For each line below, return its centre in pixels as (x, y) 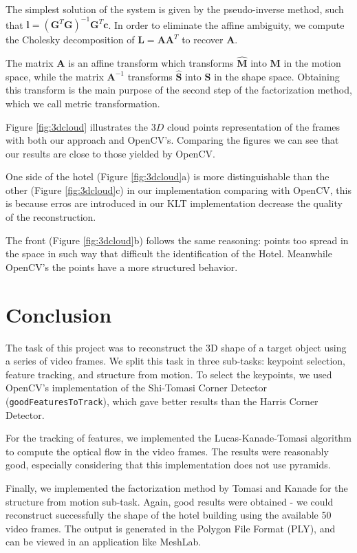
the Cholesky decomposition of (70, 40)
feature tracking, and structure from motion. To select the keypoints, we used (169, 374)
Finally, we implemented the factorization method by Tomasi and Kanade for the (177, 487)
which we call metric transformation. (83, 103)
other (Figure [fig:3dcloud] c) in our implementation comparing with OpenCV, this (178, 189)
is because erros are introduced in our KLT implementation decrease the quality (174, 203)
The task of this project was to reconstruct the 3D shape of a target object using (176, 347)
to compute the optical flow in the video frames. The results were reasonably (167, 451)
